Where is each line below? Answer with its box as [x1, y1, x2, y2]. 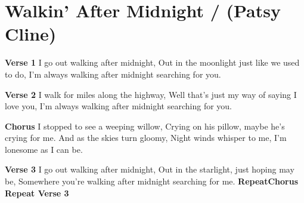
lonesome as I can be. [5, 143, 83, 155]
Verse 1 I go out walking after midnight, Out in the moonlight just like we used [5, 56, 300, 69]
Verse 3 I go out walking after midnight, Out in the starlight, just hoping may [5, 163, 294, 176]
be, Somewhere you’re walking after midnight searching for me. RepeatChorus [5, 175, 298, 187]
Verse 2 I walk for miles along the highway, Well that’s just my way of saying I [5, 88, 297, 100]
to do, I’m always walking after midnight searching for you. [5, 67, 221, 80]
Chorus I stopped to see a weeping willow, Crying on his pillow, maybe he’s [5, 119, 285, 132]
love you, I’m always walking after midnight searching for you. [5, 100, 232, 112]
